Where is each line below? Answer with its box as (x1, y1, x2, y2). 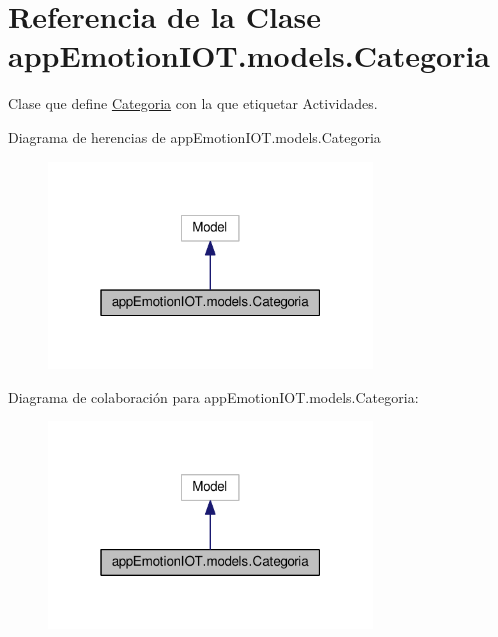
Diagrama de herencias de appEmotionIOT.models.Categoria (8, 126, 381, 147)
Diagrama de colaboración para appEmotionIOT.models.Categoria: (8, 386, 419, 407)
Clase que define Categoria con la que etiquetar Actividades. (8, 93, 378, 114)
